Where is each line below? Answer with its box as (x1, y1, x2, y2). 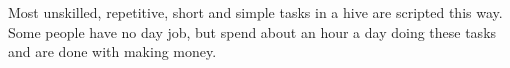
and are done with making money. (8, 41, 217, 62)
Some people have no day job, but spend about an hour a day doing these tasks (8, 21, 497, 42)
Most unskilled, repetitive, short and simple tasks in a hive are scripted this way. (8, 2, 503, 22)
